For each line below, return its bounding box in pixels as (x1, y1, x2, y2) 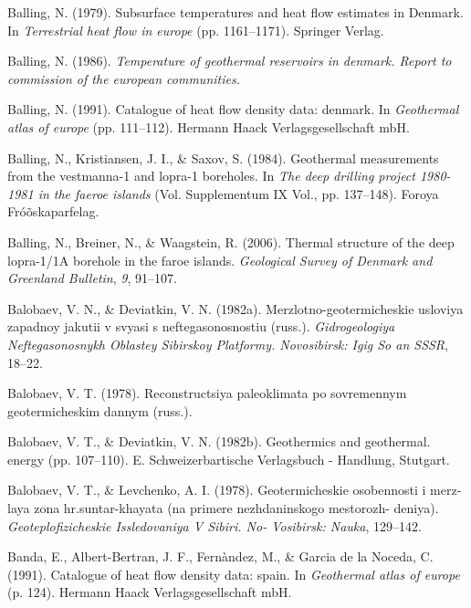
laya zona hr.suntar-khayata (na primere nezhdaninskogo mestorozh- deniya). (7, 498, 439, 518)
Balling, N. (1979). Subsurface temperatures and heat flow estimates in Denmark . (7, 3, 464, 21)
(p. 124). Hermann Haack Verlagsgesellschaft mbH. (7, 582, 292, 602)
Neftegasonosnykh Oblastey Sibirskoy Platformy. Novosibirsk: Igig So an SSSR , (7, 334, 448, 353)
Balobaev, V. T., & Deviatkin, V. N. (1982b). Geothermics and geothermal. (7, 432, 431, 451)
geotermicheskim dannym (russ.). (7, 401, 193, 420)
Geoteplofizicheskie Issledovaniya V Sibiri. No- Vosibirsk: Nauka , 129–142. (7, 516, 422, 535)
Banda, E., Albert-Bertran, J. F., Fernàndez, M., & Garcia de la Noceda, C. (7, 547, 434, 566)
